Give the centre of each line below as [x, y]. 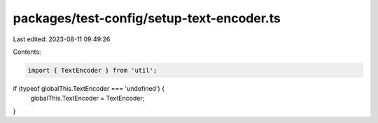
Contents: [27, 52]
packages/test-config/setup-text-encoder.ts [147, 18]
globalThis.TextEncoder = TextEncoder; [87, 99]
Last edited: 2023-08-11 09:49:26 [62, 39]
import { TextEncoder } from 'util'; [92, 70]
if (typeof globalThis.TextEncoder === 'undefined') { [89, 88]
